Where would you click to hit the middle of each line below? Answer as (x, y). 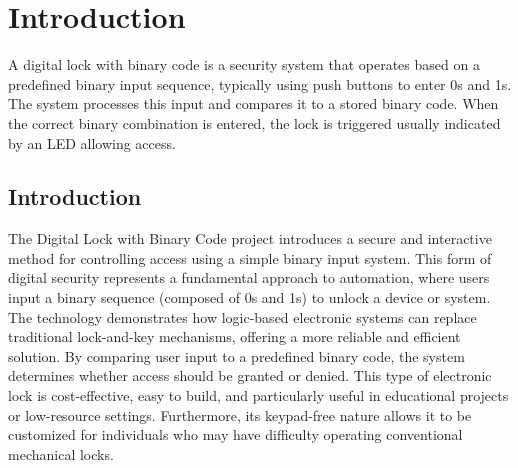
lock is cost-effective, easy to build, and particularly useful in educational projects (258, 395)
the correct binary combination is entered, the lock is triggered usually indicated (254, 122)
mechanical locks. (61, 453)
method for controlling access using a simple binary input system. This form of (250, 257)
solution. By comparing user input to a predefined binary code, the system (236, 355)
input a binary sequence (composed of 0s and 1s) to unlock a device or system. (249, 297)
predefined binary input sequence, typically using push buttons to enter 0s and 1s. (260, 83)
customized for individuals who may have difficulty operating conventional (235, 434)
